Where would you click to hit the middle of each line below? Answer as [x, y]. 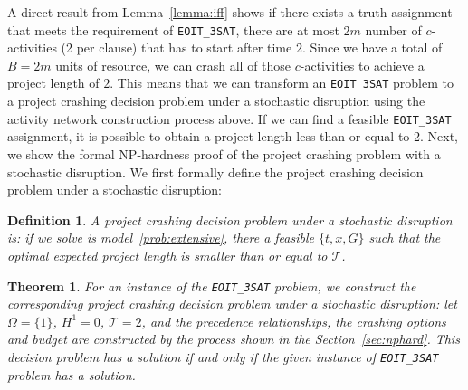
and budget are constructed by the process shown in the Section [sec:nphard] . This [234, 339]
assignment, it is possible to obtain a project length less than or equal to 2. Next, [233, 136]
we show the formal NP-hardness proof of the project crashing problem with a [224, 153]
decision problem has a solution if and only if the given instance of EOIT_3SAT [223, 356]
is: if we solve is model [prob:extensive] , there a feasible [161, 238]
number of [393, 29]
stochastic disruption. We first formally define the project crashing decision [215, 171]
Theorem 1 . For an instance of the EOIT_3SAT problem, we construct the [212, 285]
